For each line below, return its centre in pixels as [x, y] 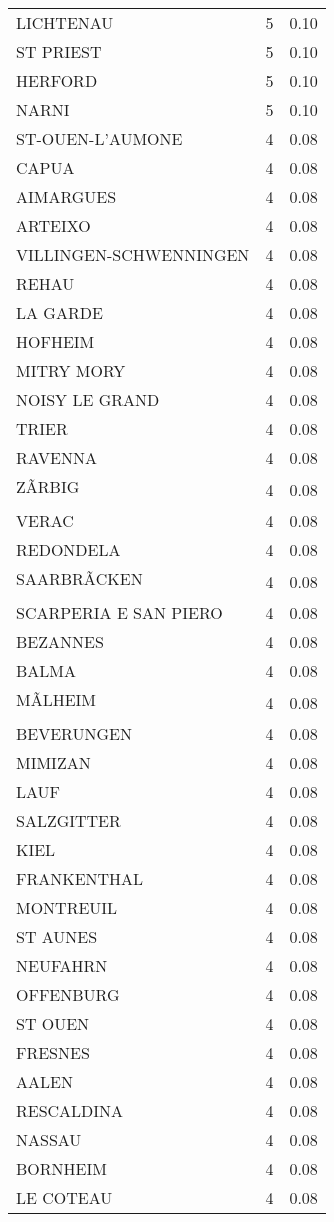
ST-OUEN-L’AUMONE [99, 138]
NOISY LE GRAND [88, 399]
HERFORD [57, 80]
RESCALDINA [70, 1110]
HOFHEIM [55, 341]
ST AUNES [57, 936]
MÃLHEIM [56, 699]
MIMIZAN [53, 762]
